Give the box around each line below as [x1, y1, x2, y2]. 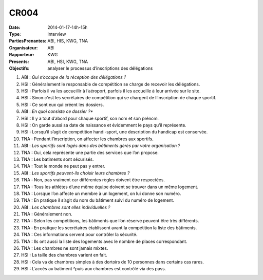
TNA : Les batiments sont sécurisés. [21, 156, 94, 162]
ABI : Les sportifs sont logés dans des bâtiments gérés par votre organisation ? [21, 143, 180, 149]
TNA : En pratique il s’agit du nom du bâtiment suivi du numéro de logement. [21, 197, 174, 203]
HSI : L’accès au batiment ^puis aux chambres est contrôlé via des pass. [21, 266, 166, 272]
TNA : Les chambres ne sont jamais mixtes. [21, 245, 108, 251]
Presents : [9, 59, 29, 65]
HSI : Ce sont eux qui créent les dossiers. [21, 102, 104, 108]
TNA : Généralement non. [21, 211, 73, 217]
